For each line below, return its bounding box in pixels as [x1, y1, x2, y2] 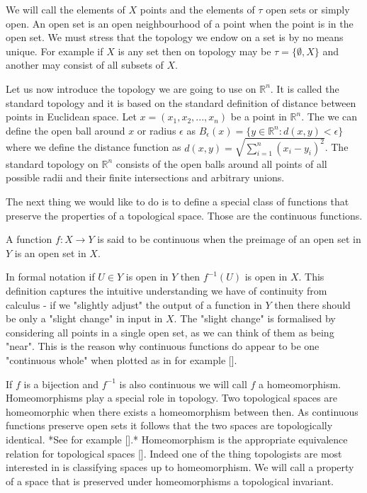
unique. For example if [6, 43, 103, 58]
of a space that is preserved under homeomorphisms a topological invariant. [6, 473, 334, 488]
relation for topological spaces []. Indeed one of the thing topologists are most [6, 446, 342, 460]
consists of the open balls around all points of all [115, 156, 327, 171]
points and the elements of [140, 2, 255, 16]
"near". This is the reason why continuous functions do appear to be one [6, 339, 320, 353]
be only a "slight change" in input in [6, 311, 163, 326]
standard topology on [6, 156, 98, 171]
